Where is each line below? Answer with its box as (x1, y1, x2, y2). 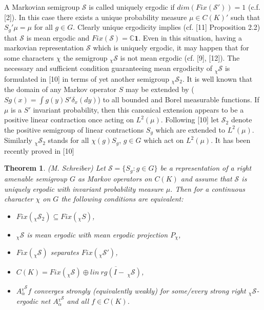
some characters (4, 52, 54, 63)
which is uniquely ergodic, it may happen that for (93, 42, 249, 53)
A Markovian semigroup (4, 2, 80, 12)
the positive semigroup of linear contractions (4, 124, 144, 135)
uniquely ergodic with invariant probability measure (4, 183, 164, 194)
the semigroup (63, 52, 108, 63)
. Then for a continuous (170, 183, 245, 194)
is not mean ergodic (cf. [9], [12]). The (120, 52, 240, 63)
